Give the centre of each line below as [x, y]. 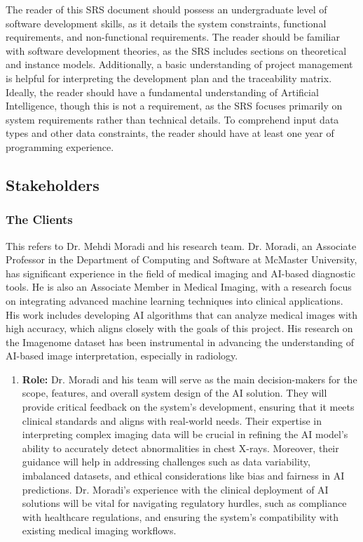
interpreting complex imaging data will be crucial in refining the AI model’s [185, 434]
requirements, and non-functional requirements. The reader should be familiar [173, 37]
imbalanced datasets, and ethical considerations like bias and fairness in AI [183, 476]
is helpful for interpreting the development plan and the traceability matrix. [169, 78]
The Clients [39, 219]
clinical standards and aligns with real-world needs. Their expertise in [172, 420]
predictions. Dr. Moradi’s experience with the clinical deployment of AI [175, 489]
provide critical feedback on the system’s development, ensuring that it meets [188, 407]
